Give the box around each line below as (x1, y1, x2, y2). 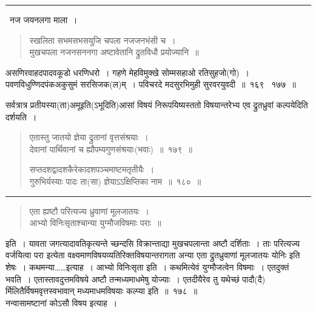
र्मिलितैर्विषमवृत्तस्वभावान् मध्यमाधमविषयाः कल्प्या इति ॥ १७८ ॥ (5, 284, 198, 297)
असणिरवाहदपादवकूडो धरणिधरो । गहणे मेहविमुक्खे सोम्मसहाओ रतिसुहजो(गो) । (5, 66, 249, 78)
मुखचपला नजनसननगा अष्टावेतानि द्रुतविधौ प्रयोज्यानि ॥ (29, 46, 199, 58)
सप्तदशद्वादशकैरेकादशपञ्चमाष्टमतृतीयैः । (29, 163, 155, 176)
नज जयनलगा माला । (9, 13, 78, 26)
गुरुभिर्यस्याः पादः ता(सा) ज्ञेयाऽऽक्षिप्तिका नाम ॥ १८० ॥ (29, 174, 201, 187)
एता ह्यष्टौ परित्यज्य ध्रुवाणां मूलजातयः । (29, 204, 150, 217)
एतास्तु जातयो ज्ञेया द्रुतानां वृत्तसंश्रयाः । (29, 131, 149, 143)
